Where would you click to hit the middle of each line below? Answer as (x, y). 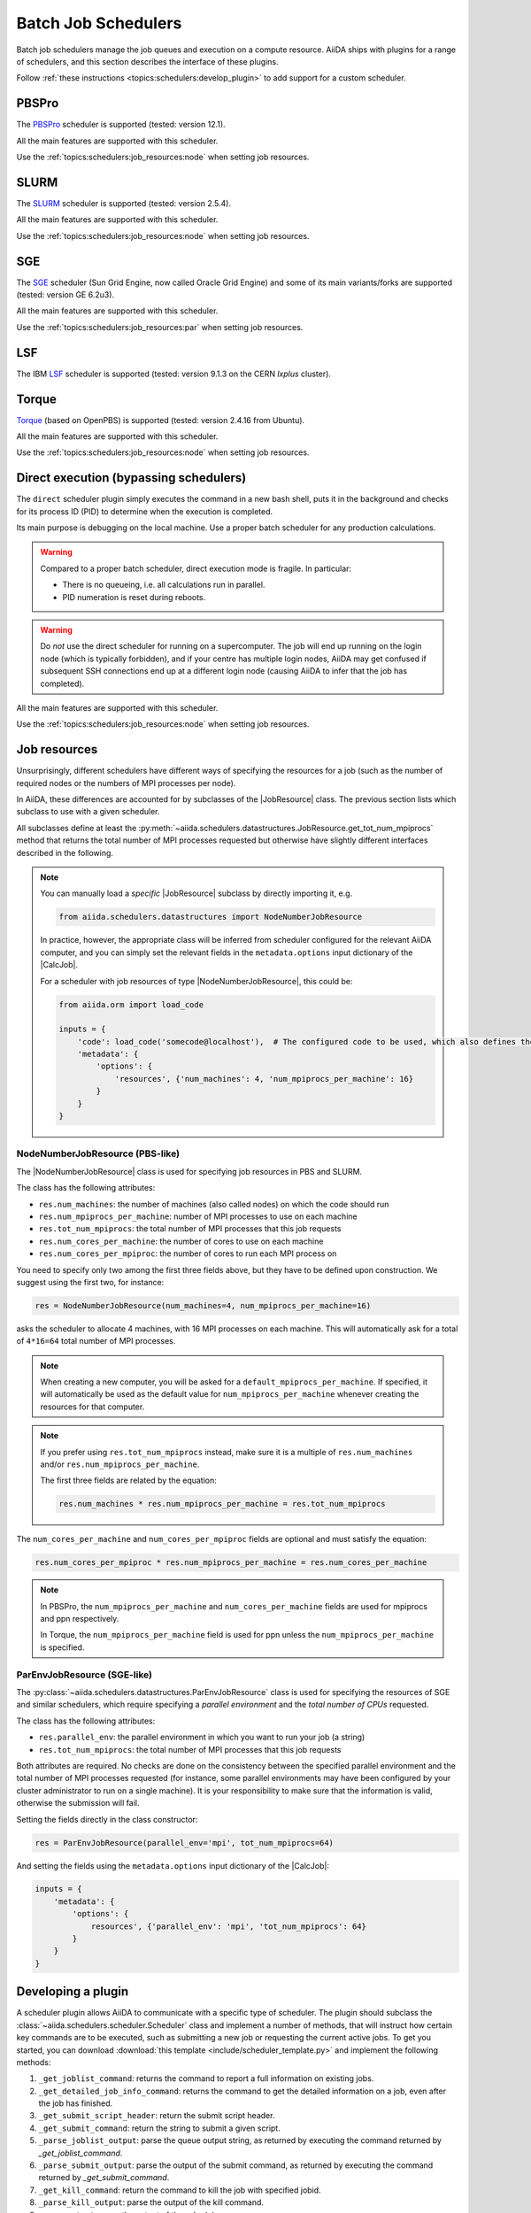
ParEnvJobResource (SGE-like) (84, 1675)
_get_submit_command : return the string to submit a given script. (159, 2128)
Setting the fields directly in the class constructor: (107, 1819)
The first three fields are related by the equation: (128, 1480)
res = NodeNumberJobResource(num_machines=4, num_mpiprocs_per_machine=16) (203, 1305)
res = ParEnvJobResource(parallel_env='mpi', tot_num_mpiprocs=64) (185, 1843)
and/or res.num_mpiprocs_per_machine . (120, 1464)
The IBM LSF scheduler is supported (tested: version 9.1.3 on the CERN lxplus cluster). (174, 374)
